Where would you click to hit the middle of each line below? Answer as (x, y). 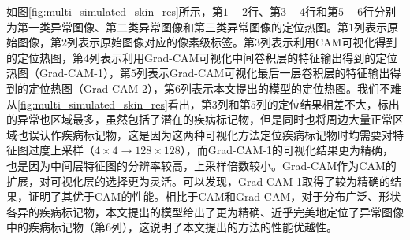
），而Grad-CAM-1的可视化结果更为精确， (287, 150)
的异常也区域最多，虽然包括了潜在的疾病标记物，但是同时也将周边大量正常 (199, 119)
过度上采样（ (61, 150)
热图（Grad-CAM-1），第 (69, 73)
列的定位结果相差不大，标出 (328, 103)
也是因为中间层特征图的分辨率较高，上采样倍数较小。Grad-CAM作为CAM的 (201, 165)
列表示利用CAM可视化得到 (329, 42)
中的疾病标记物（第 (56, 227)
